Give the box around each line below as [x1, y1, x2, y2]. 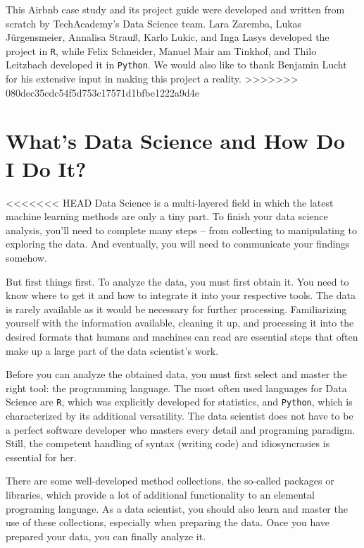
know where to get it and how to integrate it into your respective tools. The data [6, 288, 356, 303]
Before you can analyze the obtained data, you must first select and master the [6, 367, 347, 382]
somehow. [6, 250, 47, 264]
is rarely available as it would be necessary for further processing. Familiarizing [6, 301, 347, 316]
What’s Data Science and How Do [6, 126, 345, 155]
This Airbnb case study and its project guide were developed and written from [6, 2, 345, 16]
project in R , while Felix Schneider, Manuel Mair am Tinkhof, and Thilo [6, 43, 317, 58]
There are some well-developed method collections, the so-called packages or [6, 473, 334, 488]
